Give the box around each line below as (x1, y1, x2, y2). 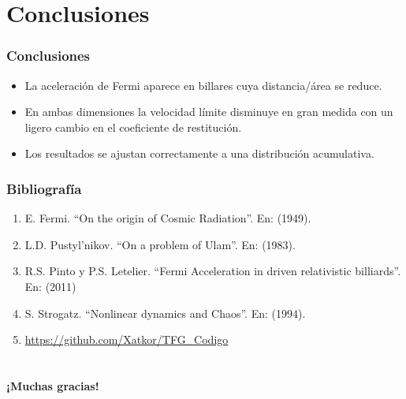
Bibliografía (6, 178, 82, 198)
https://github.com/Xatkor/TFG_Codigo (24, 331, 229, 348)
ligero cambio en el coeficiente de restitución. (24, 118, 242, 135)
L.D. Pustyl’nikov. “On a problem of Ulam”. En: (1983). (24, 236, 296, 252)
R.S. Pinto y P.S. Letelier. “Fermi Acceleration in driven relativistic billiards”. (24, 263, 401, 279)
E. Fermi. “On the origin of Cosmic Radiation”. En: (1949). (24, 210, 311, 226)
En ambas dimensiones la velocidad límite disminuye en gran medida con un (24, 103, 393, 120)
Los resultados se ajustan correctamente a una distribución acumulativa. (24, 145, 374, 162)
